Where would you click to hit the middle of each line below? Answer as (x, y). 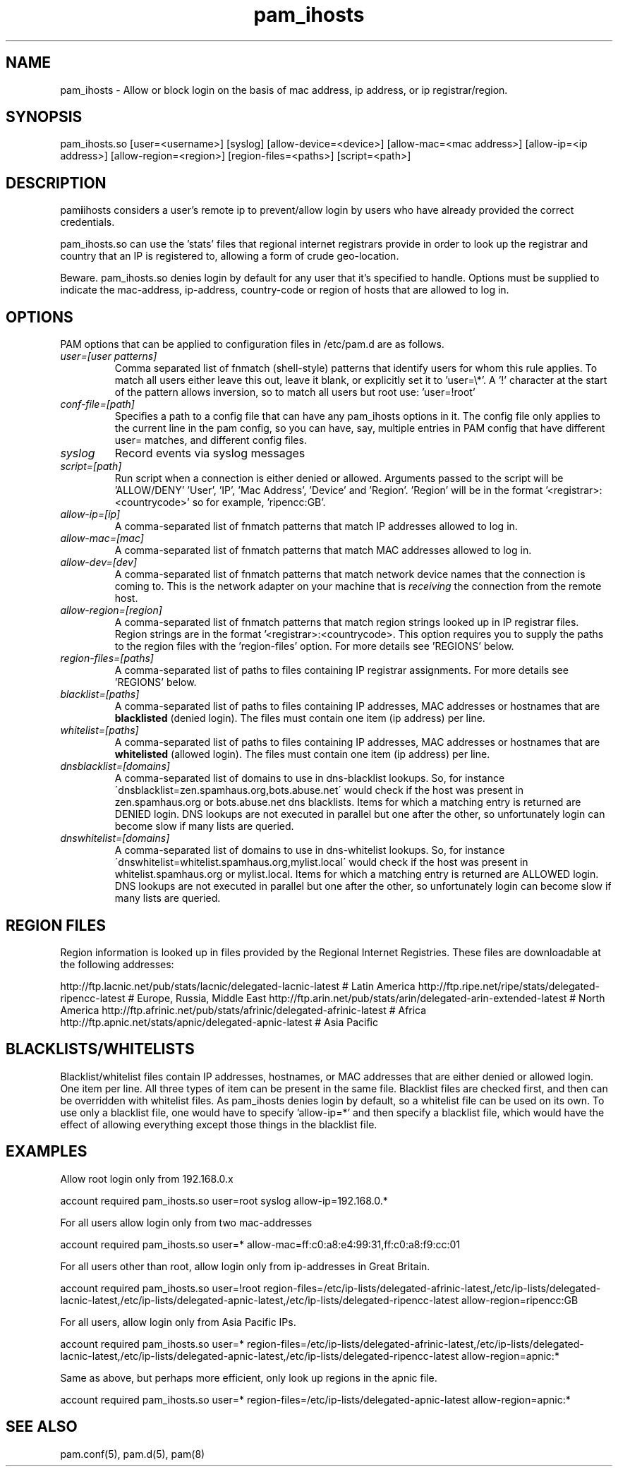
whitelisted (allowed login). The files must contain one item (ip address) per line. (302, 754)
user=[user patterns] (109, 356)
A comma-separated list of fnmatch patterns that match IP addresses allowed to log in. (316, 526)
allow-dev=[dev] (99, 562)
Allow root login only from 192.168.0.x (147, 1178)
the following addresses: (117, 964)
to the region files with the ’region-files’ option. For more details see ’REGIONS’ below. (314, 646)
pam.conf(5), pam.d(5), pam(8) (133, 1454)
